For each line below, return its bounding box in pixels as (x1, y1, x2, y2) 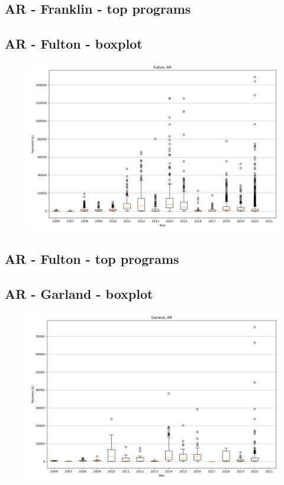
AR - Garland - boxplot (5, 285, 153, 303)
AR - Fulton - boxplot (5, 34, 143, 53)
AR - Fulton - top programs (5, 250, 179, 268)
